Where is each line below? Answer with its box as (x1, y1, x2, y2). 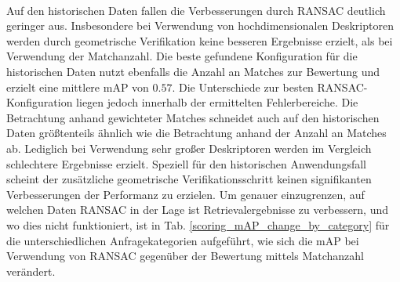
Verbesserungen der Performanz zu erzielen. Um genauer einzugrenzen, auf (6, 186, 365, 202)
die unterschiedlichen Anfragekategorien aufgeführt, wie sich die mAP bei (6, 232, 359, 248)
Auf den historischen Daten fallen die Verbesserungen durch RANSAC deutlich (6, 2, 386, 18)
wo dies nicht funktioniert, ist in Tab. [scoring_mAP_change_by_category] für (6, 216, 390, 233)
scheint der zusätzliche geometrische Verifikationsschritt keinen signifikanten (6, 171, 372, 187)
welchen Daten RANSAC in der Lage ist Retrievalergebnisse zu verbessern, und (6, 201, 389, 218)
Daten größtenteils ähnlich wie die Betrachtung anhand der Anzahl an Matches (6, 125, 387, 141)
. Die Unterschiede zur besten (172, 78, 314, 95)
